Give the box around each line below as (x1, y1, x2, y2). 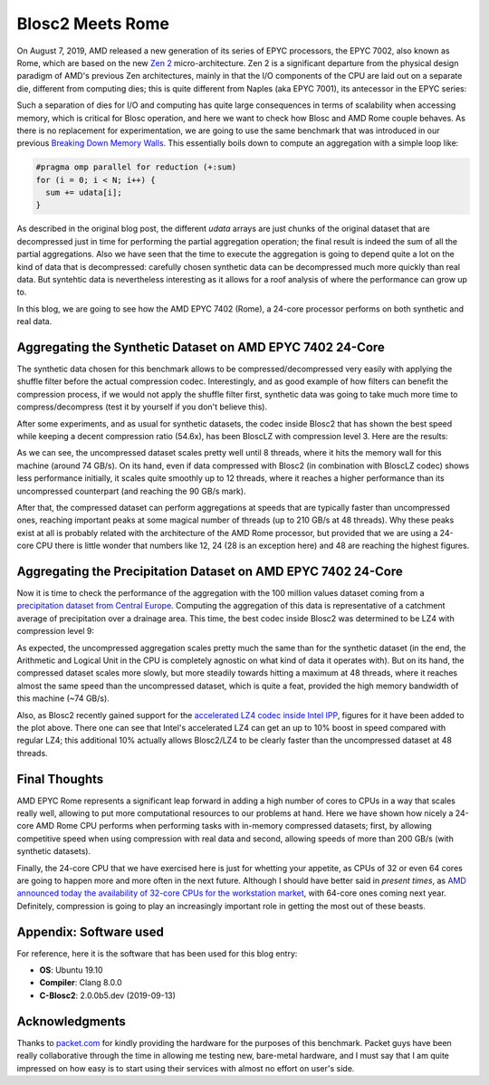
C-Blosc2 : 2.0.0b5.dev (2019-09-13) (39, 990, 177, 1001)
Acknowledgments (16, 1013, 127, 1029)
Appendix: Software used (16, 924, 165, 939)
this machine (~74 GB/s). (16, 693, 110, 704)
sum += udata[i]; (45, 187, 122, 198)
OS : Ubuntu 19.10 (39, 965, 103, 975)
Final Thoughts (16, 771, 104, 787)
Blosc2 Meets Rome (16, 14, 169, 34)
